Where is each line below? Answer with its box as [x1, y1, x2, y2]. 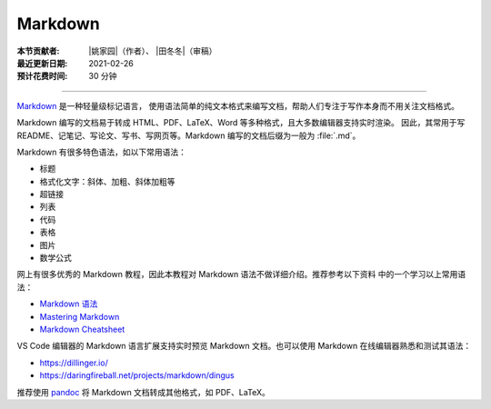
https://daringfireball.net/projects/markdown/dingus [39, 370, 235, 381]
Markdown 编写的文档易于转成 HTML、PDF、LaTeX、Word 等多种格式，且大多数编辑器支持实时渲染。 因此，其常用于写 [16, 117, 466, 128]
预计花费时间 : [16, 71, 68, 82]
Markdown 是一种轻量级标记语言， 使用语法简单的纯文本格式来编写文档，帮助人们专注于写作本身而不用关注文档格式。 [16, 100, 459, 111]
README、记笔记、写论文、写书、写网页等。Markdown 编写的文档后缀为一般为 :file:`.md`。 [16, 130, 361, 141]
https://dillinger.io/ [39, 357, 108, 368]
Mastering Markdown [39, 311, 120, 322]
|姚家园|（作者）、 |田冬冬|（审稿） [88, 45, 217, 56]
